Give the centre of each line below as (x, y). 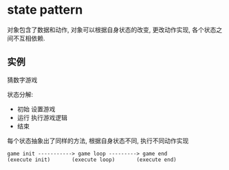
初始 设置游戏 (36, 109)
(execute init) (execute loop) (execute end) (92, 160)
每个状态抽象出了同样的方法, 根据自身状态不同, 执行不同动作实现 (98, 141)
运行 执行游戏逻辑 (42, 117)
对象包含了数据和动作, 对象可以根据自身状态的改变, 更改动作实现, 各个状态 (112, 29)
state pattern (45, 10)
